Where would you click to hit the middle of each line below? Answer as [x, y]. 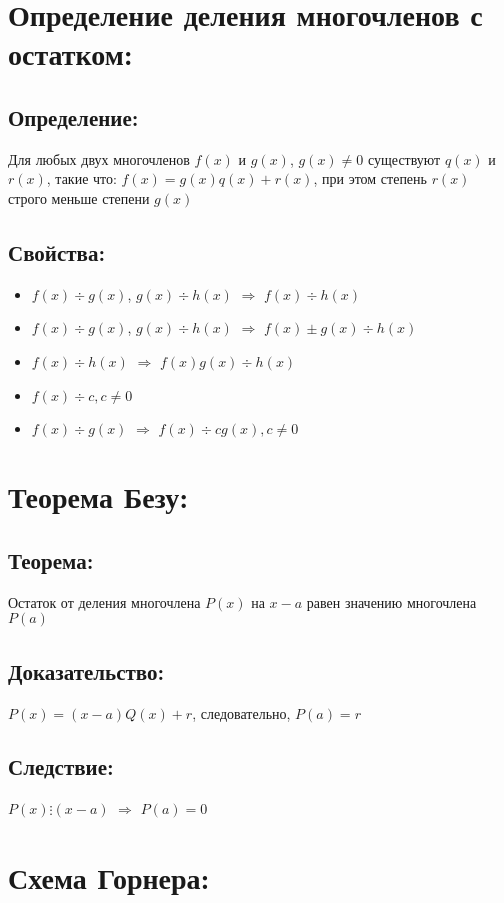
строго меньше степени [79, 197]
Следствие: [61, 766]
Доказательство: [86, 670]
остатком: [70, 53]
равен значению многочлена [391, 601]
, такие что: [81, 178]
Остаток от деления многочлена [104, 601]
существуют [404, 158]
